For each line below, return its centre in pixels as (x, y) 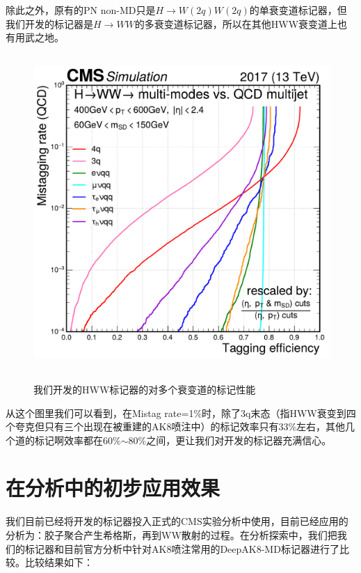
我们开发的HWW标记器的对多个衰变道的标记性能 (145, 389)
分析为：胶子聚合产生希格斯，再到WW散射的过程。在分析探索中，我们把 (171, 535)
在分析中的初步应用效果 (113, 488)
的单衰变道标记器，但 (298, 10)
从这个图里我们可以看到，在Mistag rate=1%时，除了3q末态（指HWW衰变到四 (181, 413)
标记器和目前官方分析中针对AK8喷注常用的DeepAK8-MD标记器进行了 (182, 548)
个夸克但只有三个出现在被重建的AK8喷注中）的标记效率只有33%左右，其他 (176, 426)
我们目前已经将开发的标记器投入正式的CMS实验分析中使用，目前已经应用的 (177, 521)
